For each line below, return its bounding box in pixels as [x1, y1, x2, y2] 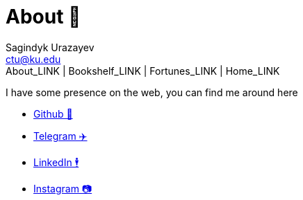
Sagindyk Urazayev [6, 41, 95, 53]
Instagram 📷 [33, 182, 92, 194]
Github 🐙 [33, 107, 73, 120]
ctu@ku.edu [6, 53, 61, 65]
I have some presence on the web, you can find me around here [6, 86, 298, 98]
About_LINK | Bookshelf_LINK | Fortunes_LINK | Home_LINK [6, 64, 280, 77]
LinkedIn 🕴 [33, 156, 79, 168]
